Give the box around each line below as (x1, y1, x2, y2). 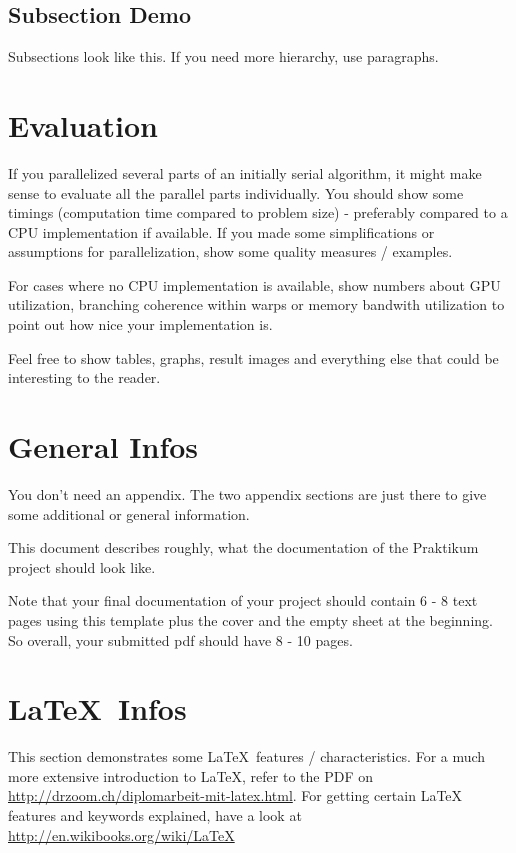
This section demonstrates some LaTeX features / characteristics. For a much (8, 746, 486, 767)
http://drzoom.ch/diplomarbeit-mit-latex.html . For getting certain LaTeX (8, 785, 463, 806)
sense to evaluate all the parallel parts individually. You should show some (8, 182, 464, 203)
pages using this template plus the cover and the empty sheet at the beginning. (8, 609, 493, 630)
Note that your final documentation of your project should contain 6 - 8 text (8, 590, 478, 611)
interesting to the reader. (8, 367, 161, 388)
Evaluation (8, 104, 158, 145)
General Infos (8, 426, 199, 467)
